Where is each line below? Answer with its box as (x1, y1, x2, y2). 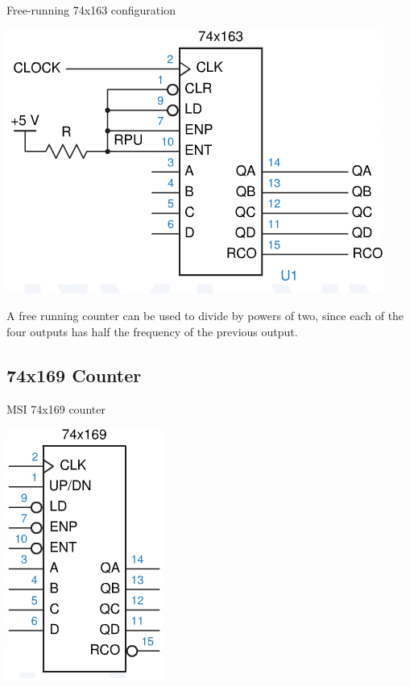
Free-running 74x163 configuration (6, 2, 176, 18)
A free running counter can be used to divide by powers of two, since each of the (6, 307, 404, 324)
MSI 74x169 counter (6, 400, 106, 417)
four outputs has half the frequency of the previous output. (6, 323, 298, 339)
